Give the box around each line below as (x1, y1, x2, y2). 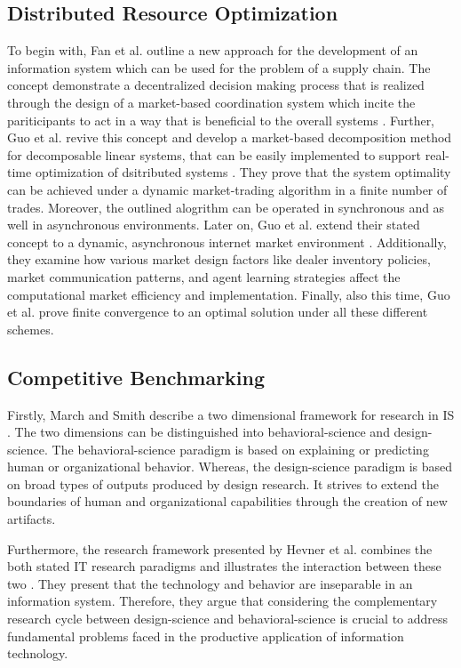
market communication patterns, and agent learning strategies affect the (7, 267, 401, 286)
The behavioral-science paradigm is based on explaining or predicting (52, 439, 429, 458)
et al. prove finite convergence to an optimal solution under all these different (7, 302, 428, 321)
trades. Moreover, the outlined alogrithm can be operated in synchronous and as (7, 197, 445, 216)
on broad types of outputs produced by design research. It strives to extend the (7, 474, 439, 493)
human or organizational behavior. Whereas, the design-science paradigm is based (7, 457, 453, 476)
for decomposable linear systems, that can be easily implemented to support (7, 145, 422, 164)
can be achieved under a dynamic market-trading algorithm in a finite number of (7, 180, 448, 198)
